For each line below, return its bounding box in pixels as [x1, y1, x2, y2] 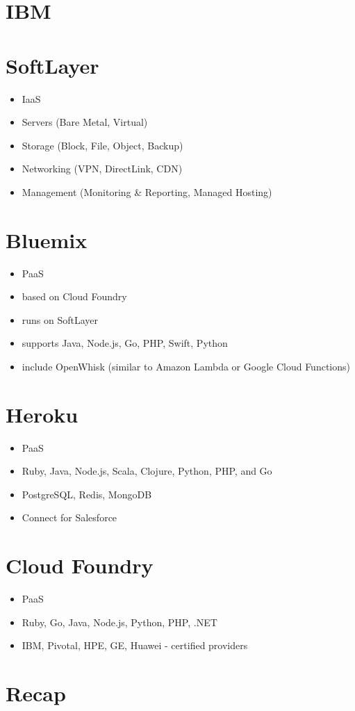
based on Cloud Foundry [22, 289, 127, 304]
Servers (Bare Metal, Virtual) [22, 115, 148, 129]
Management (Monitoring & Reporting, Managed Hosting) [22, 184, 272, 199]
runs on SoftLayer [22, 312, 99, 327]
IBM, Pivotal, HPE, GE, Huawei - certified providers [22, 638, 248, 653]
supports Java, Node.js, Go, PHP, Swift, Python [22, 336, 228, 350]
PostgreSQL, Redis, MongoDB [22, 487, 152, 501]
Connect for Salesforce [22, 510, 117, 525]
